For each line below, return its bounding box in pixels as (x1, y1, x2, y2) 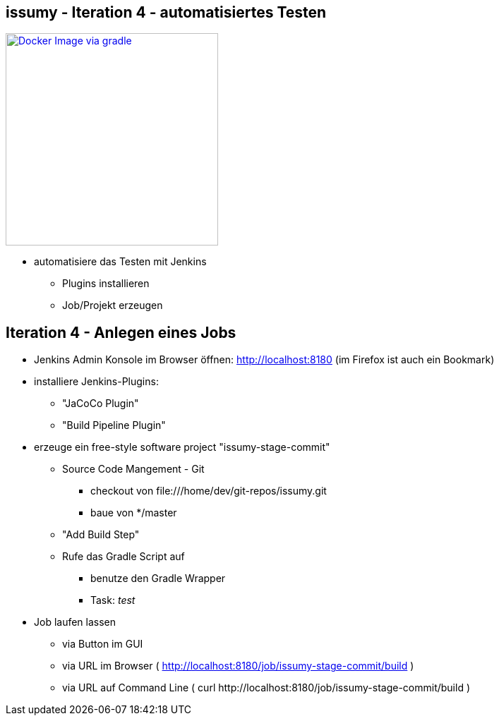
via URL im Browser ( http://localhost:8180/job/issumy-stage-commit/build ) (62, 660, 414, 672)
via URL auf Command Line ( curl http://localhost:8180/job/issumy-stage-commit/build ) (62, 681, 471, 694)
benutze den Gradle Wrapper (90, 572, 226, 585)
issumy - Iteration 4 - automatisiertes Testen (6, 4, 327, 21)
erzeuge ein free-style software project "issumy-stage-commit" (34, 441, 330, 454)
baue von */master (90, 507, 177, 519)
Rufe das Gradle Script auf (62, 550, 185, 563)
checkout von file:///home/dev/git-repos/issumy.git (90, 485, 327, 497)
